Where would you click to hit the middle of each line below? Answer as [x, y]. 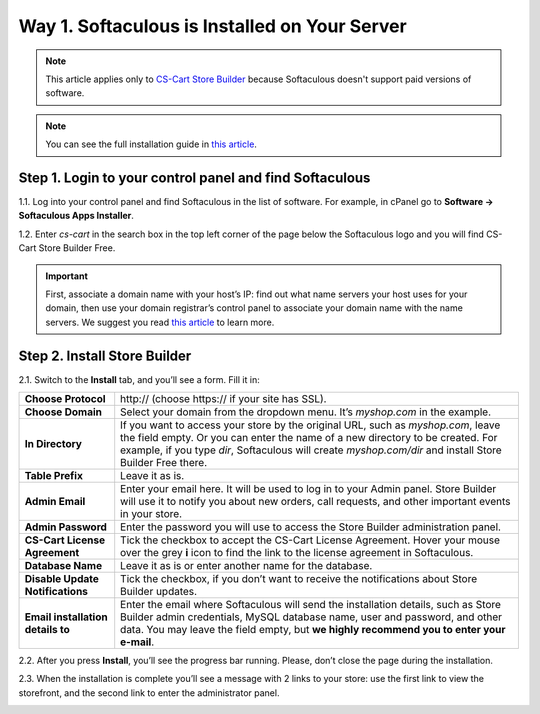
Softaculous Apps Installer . [76, 216]
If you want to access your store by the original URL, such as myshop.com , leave [310, 425]
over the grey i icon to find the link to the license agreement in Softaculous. [297, 553]
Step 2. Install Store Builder [105, 355]
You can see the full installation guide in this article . [151, 144]
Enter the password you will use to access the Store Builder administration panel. [311, 527]
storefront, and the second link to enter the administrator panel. [149, 692]
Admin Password [65, 527]
